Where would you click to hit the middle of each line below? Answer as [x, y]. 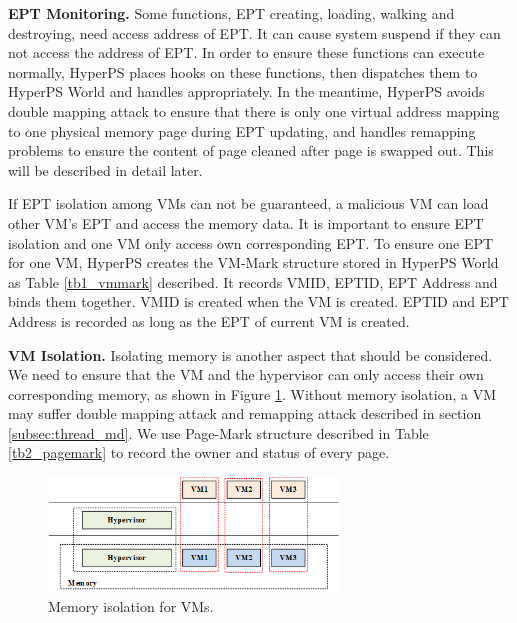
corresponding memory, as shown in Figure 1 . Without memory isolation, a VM [252, 393]
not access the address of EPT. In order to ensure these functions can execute [246, 52]
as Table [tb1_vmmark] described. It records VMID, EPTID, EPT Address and [253, 281]
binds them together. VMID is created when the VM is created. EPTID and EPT [258, 301]
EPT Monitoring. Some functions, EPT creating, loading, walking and [231, 13]
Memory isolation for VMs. [131, 605]
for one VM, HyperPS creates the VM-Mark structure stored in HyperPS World [253, 262]
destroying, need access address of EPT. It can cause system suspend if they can [254, 32]
